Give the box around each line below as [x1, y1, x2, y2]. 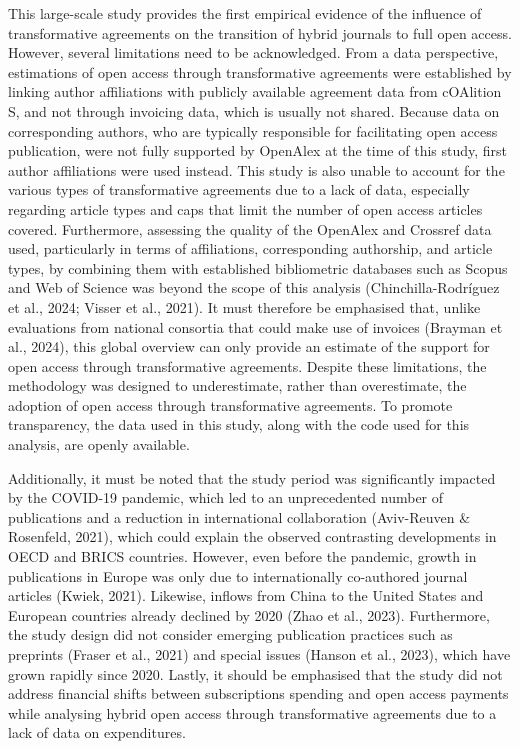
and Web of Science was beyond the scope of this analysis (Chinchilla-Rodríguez [8, 277, 500, 298]
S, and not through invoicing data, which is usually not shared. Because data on [8, 100, 500, 121]
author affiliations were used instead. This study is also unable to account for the [8, 159, 505, 180]
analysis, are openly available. [8, 434, 190, 455]
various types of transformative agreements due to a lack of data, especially [8, 179, 470, 200]
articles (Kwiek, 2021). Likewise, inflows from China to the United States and [8, 585, 484, 606]
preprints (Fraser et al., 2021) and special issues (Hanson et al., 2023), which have [8, 644, 511, 664]
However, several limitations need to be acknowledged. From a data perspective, [8, 42, 499, 63]
